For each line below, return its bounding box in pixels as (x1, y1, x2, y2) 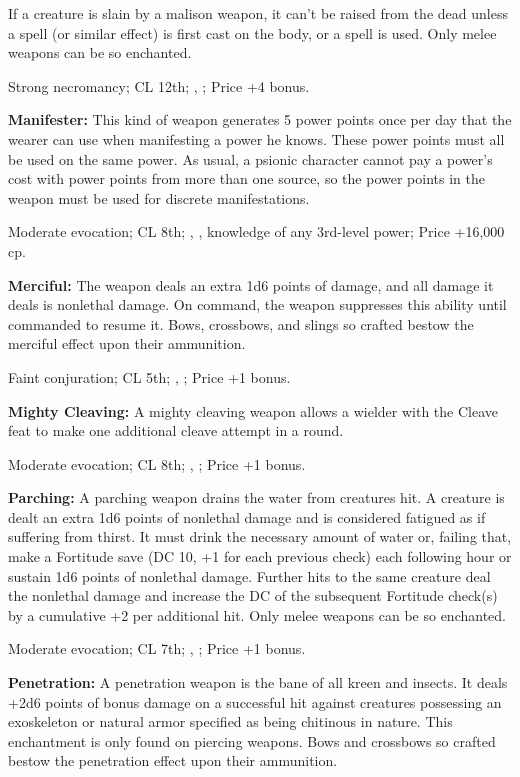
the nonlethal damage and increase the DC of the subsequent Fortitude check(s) (8, 585, 498, 606)
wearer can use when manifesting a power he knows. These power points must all (8, 128, 505, 149)
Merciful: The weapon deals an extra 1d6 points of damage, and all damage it (8, 274, 494, 295)
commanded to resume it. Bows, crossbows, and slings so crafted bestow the (8, 313, 474, 334)
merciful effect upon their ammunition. (8, 333, 246, 354)
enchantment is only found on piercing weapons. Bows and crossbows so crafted (8, 730, 496, 751)
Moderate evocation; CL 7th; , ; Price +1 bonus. (8, 638, 306, 659)
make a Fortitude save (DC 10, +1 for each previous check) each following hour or (8, 546, 512, 567)
